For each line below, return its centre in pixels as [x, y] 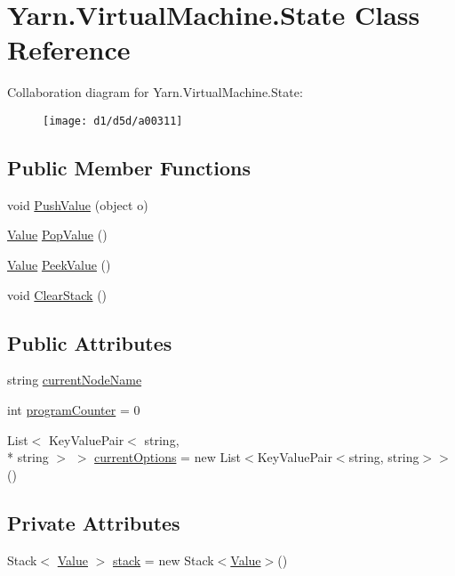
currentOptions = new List [168, 457]
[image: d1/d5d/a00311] [113, 121]
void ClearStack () [57, 294]
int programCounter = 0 [74, 409]
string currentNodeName [75, 380]
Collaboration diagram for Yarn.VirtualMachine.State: [155, 92]
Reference [69, 49]
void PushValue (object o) [78, 204]
